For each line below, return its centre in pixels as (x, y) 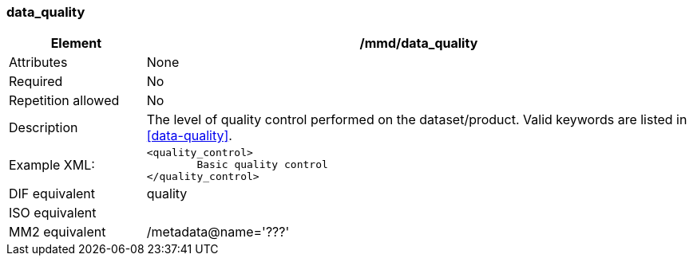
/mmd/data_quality (419, 43)
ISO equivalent (53, 213)
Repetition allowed (64, 101)
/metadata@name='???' (218, 232)
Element (76, 43)
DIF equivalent (52, 194)
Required (36, 82)
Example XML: (52, 164)
